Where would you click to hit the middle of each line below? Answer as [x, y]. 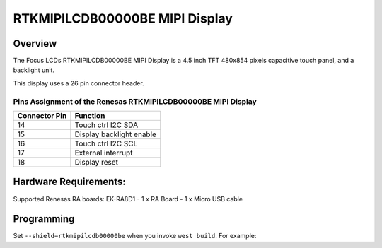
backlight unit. [34, 70]
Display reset [97, 162]
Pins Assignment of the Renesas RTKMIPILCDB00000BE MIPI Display [135, 101]
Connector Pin [42, 115]
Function [90, 115]
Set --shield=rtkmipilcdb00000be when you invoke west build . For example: [135, 236]
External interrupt [104, 153]
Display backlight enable [116, 134]
